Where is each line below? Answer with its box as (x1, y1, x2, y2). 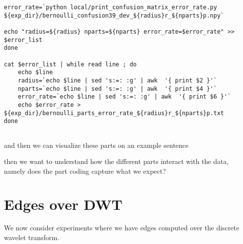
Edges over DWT (4, 194, 122, 214)
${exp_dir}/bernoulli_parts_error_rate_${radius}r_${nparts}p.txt (4, 109, 224, 117)
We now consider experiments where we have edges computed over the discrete (4, 223, 240, 233)
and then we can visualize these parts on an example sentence (4, 140, 189, 150)
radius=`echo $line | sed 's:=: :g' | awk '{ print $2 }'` (18, 77, 217, 84)
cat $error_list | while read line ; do (4, 61, 137, 68)
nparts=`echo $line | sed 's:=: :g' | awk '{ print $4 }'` (18, 85, 217, 92)
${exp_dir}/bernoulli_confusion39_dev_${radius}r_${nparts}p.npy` (4, 12, 224, 19)
